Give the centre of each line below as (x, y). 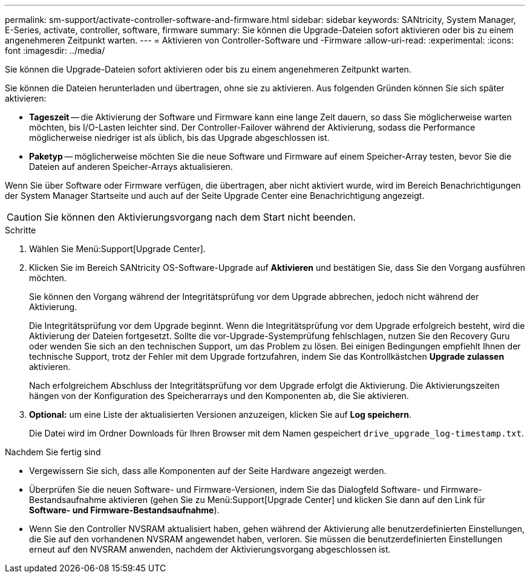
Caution (25, 217)
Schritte (21, 230)
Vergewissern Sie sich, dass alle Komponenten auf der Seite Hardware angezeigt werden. (208, 471)
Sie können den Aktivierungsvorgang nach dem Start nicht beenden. (200, 217)
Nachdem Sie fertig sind (53, 452)
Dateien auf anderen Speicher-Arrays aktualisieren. (131, 167)
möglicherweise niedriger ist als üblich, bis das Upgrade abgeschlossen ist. (179, 138)
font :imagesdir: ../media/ (55, 50)
